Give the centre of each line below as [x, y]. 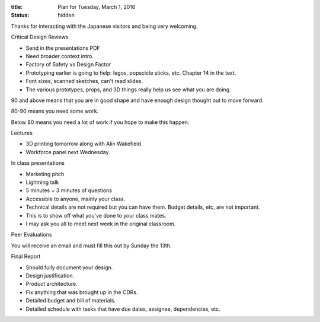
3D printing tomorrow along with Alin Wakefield [84, 144]
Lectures [22, 133]
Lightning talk [42, 182]
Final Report [26, 256]
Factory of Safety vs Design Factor [68, 65]
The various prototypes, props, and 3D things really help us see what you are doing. [128, 90]
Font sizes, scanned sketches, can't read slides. [84, 81]
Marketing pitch [45, 174]
